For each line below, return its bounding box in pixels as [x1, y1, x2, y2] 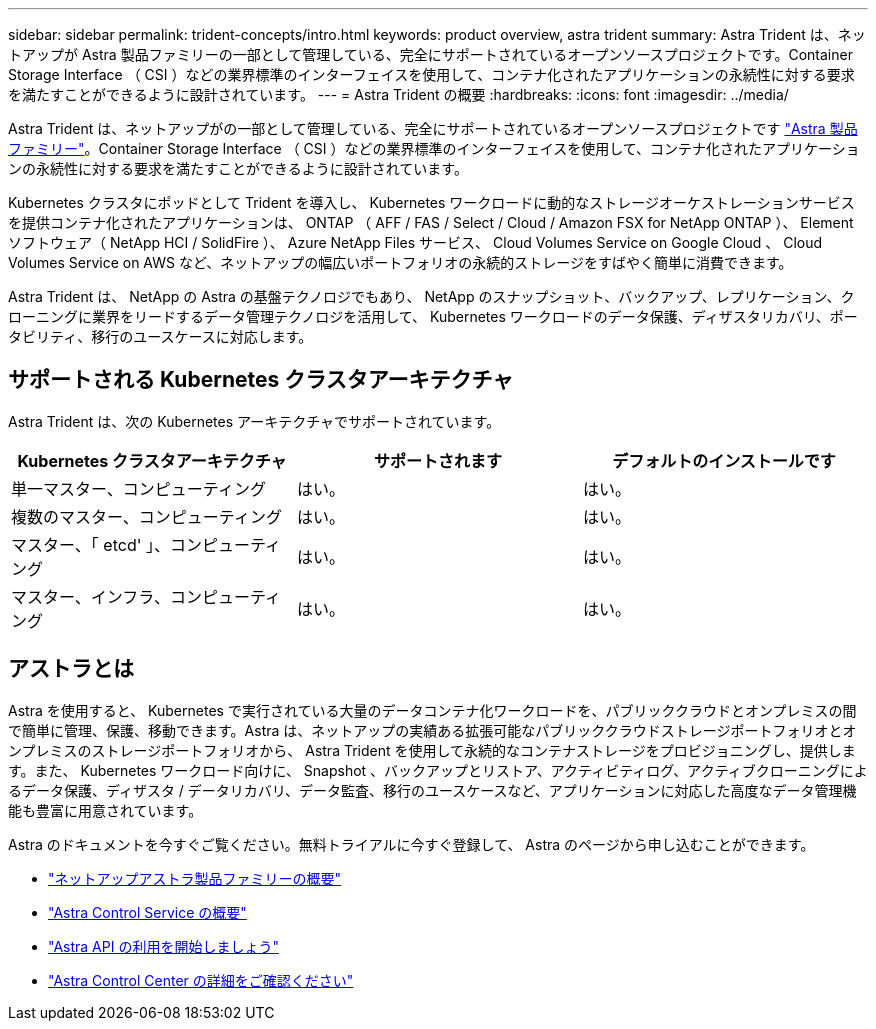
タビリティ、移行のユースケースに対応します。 [8, 328, 313, 345]
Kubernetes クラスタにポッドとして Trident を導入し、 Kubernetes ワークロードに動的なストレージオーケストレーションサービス [8, 194, 855, 211]
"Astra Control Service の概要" [48, 903, 247, 921]
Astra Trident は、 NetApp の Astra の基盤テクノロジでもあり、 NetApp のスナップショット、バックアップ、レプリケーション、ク [8, 288, 855, 305]
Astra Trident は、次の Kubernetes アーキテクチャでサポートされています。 [8, 412, 501, 430]
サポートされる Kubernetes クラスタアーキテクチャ [8, 367, 514, 393]
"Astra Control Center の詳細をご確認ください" [48, 971, 354, 989]
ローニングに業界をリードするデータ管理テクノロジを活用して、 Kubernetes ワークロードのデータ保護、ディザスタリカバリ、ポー [8, 308, 858, 325]
